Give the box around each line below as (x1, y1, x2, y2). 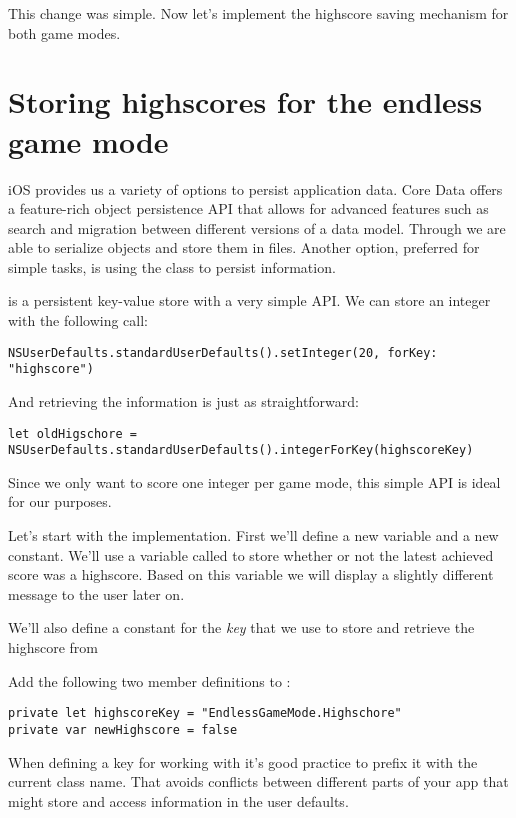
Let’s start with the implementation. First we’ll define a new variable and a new (8, 525, 499, 546)
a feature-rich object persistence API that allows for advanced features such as (8, 198, 489, 219)
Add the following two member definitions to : (8, 670, 291, 691)
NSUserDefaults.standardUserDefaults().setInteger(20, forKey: (8, 345, 438, 360)
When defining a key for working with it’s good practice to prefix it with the (8, 751, 478, 772)
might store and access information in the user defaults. (8, 790, 349, 811)
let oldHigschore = (8, 426, 137, 441)
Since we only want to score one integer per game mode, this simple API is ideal (8, 471, 501, 492)
